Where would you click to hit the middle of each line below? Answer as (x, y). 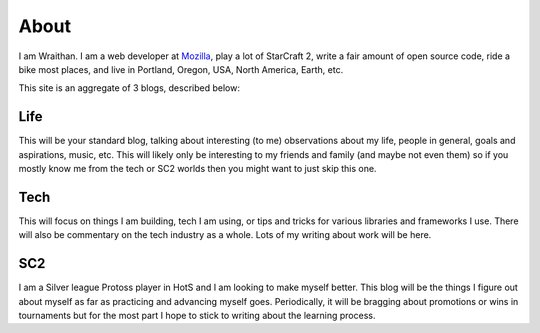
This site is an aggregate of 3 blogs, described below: (129, 88)
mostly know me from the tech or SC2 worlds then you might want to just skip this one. (197, 169)
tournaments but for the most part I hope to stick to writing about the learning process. (197, 315)
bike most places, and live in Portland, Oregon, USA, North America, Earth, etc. (181, 69)
